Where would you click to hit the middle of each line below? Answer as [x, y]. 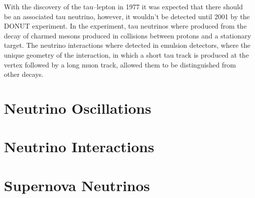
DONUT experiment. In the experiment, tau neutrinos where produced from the [125, 26]
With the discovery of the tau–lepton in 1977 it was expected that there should [124, 6]
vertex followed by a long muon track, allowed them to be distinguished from [120, 64]
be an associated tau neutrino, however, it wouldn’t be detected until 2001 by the [127, 16]
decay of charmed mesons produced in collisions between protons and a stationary [127, 35]
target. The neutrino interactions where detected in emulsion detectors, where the [127, 45]
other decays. [24, 74]
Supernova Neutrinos [77, 185]
